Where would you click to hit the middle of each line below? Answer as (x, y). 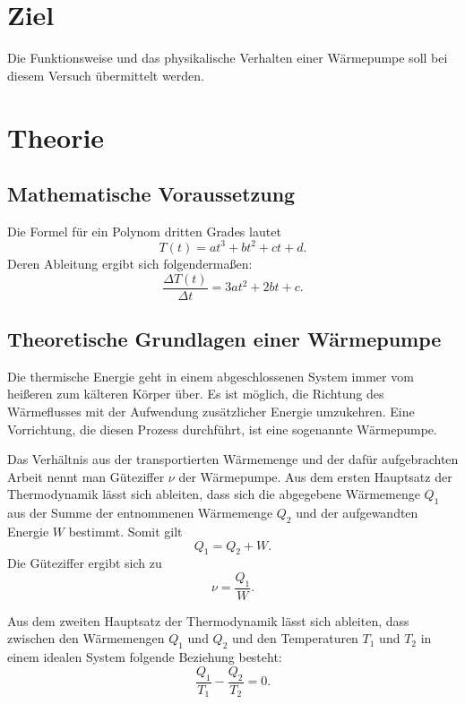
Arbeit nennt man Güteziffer (86, 476)
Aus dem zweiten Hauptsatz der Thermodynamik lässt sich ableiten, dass (208, 620)
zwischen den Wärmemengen (86, 638)
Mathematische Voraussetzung (151, 194)
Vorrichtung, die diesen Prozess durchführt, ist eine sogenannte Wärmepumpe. (222, 429)
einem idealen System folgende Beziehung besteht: (145, 657)
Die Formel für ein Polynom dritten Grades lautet (144, 231)
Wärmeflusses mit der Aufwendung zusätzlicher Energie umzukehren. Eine (211, 412)
